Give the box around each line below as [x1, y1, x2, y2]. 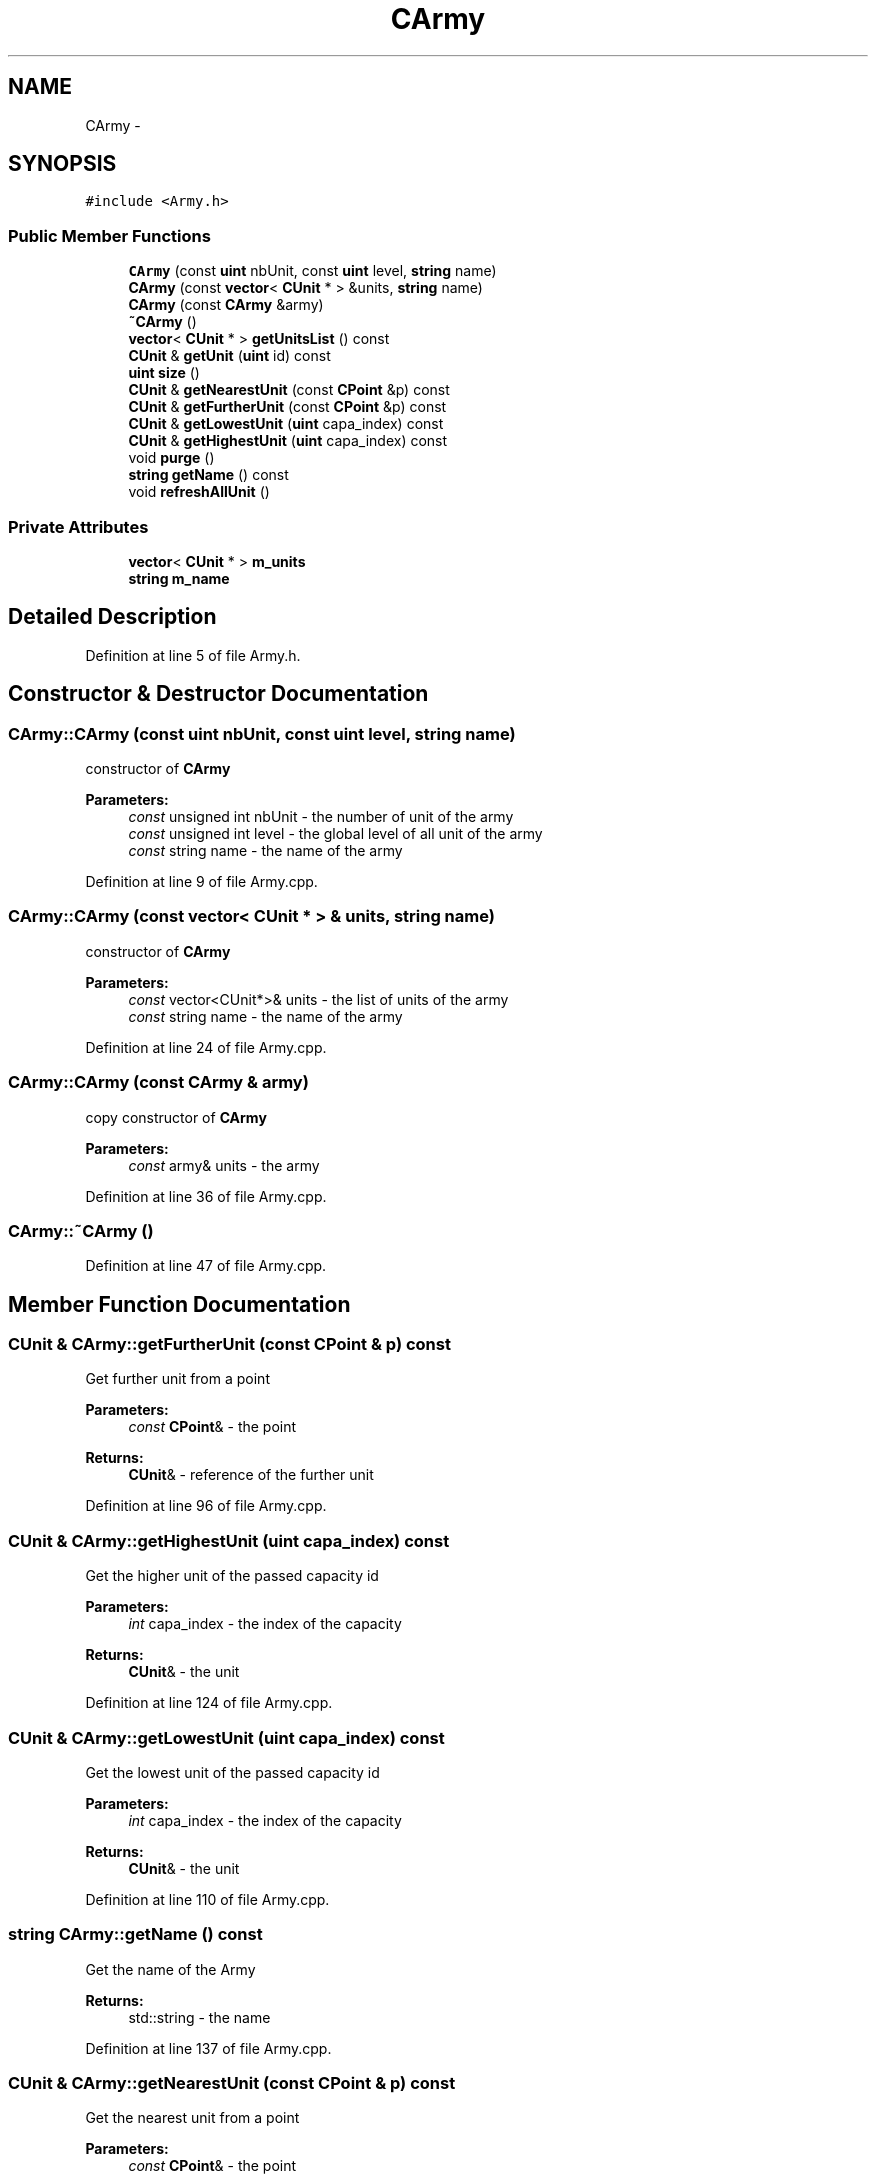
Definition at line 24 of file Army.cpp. [85, 1038, 327, 1056]
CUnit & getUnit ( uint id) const [128, 347, 331, 365]
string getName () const [128, 466, 289, 484]
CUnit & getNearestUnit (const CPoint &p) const [128, 381, 450, 399]
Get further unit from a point [85, 1370, 270, 1388]
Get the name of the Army [85, 1960, 256, 1978]
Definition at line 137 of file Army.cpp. [85, 2039, 332, 2057]
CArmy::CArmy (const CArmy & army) [8, 1072, 309, 1093]
